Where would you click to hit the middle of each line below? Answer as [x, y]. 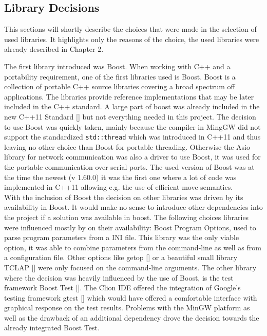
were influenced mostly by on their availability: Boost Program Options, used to [130, 227]
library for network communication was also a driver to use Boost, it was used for [132, 157]
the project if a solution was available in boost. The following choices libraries [127, 217]
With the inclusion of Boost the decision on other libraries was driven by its [124, 197]
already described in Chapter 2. [54, 49]
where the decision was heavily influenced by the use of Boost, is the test [119, 277]
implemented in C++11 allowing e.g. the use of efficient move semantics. [119, 187]
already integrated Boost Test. [52, 328]
